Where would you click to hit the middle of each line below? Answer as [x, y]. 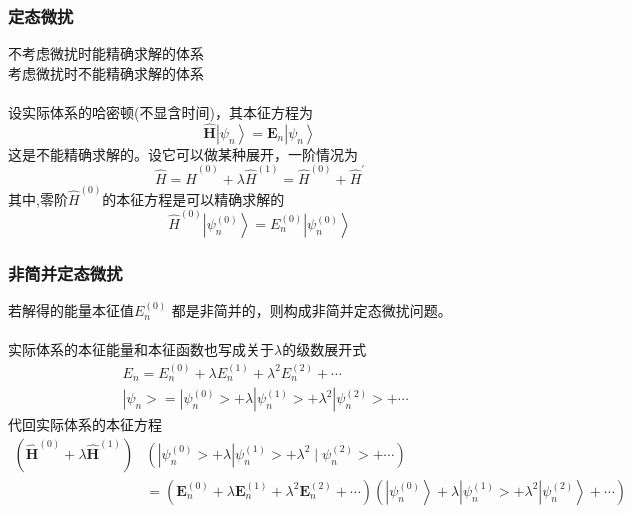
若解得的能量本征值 [71, 310]
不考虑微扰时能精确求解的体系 [106, 53]
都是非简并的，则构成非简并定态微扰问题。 [311, 310]
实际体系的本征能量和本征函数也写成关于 [141, 349]
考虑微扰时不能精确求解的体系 [106, 72]
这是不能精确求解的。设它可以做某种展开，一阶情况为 [183, 153]
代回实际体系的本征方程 [85, 424]
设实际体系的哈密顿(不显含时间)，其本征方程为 [160, 112]
